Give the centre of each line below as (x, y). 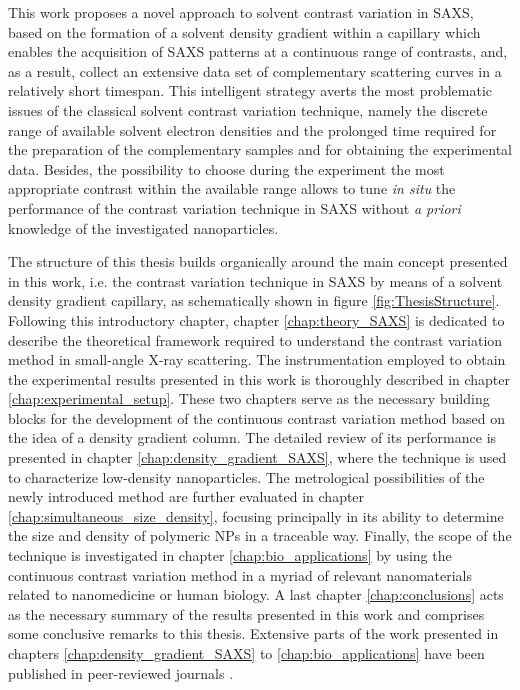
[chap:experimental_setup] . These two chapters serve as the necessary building (249, 398)
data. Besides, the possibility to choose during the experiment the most (226, 168)
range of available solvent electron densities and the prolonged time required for (252, 129)
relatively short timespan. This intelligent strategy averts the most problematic (250, 90)
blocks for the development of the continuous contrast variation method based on (257, 417)
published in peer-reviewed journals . (121, 672)
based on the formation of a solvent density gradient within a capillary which (244, 31)
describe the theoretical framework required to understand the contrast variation (255, 339)
